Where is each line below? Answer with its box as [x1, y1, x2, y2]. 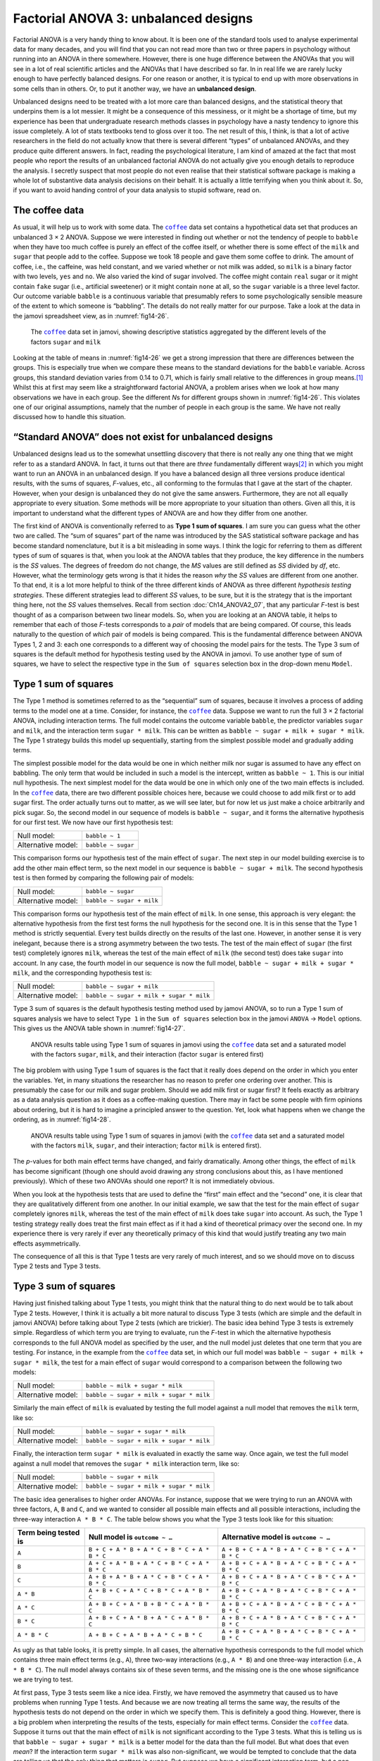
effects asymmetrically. [13, 1239, 81, 1247]
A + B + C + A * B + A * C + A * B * [88, 1614, 210, 1622]
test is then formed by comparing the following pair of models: [13, 873, 194, 882]
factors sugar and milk [30, 337, 101, 346]
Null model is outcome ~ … [88, 1532, 172, 1542]
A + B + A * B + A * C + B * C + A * [88, 1573, 210, 1581]
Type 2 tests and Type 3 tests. [13, 1262, 101, 1271]
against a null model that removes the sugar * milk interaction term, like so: [13, 1459, 239, 1468]
